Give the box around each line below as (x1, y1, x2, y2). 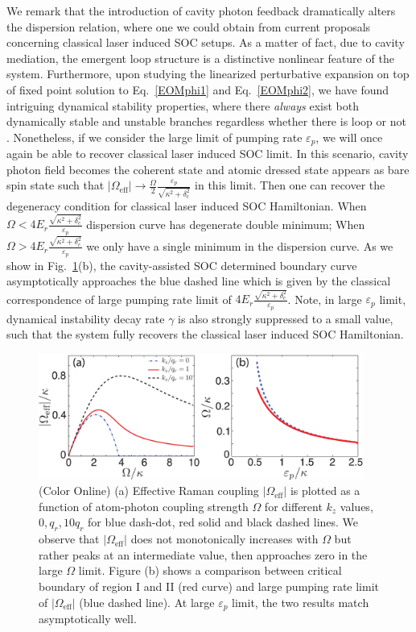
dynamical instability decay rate (6, 310, 165, 326)
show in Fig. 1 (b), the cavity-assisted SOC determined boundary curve (6, 256, 357, 273)
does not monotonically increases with (130, 530, 319, 547)
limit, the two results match (232, 593, 369, 610)
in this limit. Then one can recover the (195, 177, 385, 193)
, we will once (315, 128, 383, 145)
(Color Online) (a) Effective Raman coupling (39, 482, 259, 499)
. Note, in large (287, 290, 362, 307)
